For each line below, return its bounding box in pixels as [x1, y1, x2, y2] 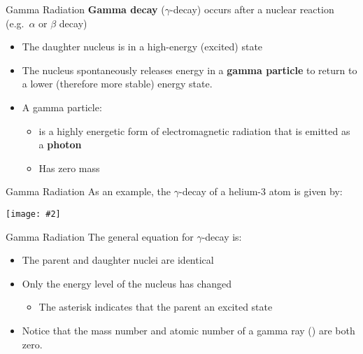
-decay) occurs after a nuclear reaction [169, 2, 334, 16]
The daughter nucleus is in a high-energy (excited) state [22, 39, 263, 54]
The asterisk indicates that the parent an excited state [38, 299, 273, 314]
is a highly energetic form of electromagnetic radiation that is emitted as [38, 123, 350, 138]
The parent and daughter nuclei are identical [22, 253, 214, 267]
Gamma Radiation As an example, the [6, 184, 171, 199]
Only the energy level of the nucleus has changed [22, 276, 232, 290]
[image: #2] [6, 208, 61, 219]
